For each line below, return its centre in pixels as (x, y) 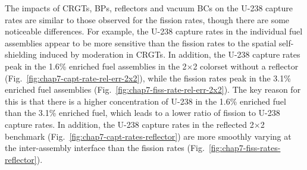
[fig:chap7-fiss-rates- (245, 148)
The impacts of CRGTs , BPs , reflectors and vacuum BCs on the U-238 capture (149, 8)
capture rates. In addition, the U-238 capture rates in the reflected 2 (129, 124)
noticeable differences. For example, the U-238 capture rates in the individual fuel (154, 31)
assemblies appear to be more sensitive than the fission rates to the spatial (141, 42)
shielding (21, 54)
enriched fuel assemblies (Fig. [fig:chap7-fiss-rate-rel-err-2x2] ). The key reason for (153, 89)
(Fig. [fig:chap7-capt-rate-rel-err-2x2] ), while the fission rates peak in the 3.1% (148, 78)
